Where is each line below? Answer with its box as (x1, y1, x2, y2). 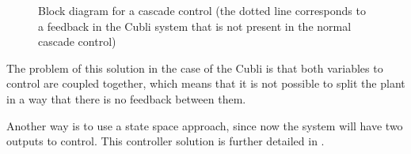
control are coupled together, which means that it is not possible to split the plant (6, 75, 405, 92)
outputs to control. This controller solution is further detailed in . (6, 133, 325, 149)
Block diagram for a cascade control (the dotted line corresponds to (38, 2, 366, 18)
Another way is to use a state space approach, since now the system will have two (6, 117, 403, 133)
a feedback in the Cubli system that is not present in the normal (38, 17, 352, 34)
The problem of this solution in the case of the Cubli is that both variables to (6, 59, 383, 76)
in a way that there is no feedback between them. (6, 90, 246, 107)
